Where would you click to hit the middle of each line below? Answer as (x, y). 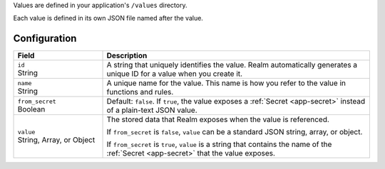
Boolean (31, 109)
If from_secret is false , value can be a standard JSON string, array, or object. (235, 132)
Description (127, 55)
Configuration (45, 39)
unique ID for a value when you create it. (174, 74)
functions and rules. (140, 92)
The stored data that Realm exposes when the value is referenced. (218, 119)
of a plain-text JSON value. (152, 110)
